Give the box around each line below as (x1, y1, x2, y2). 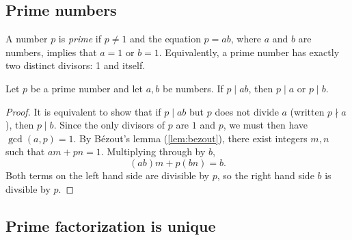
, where (230, 31, 262, 46)
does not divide (215, 104, 279, 118)
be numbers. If (162, 81, 224, 95)
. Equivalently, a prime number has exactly (159, 44, 340, 59)
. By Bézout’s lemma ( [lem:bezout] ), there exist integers (73, 131, 308, 145)
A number (5, 31, 48, 46)
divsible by (5, 181, 51, 196)
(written (290, 104, 325, 118)
